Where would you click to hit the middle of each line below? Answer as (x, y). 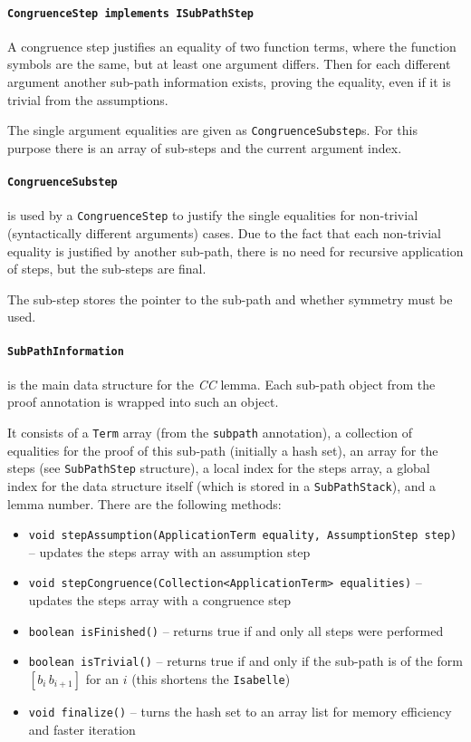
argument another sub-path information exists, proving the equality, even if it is (229, 82)
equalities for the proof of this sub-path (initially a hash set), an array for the (223, 450)
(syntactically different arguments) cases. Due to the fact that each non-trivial (224, 233)
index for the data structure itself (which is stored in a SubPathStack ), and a (221, 485)
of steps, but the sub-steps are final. (107, 269)
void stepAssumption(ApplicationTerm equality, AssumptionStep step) (243, 536)
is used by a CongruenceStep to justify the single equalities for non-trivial (213, 215)
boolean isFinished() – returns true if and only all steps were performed (236, 630)
